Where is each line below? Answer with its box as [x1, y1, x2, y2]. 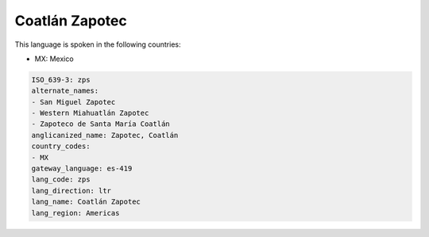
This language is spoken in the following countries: [14, 40, 181, 49]
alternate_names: [31, 86, 99, 95]
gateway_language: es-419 [31, 164, 133, 174]
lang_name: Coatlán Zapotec [31, 197, 141, 206]
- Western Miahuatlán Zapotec [31, 109, 149, 118]
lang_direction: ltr [31, 186, 111, 195]
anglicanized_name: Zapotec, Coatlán [31, 131, 179, 140]
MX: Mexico [34, 54, 75, 63]
